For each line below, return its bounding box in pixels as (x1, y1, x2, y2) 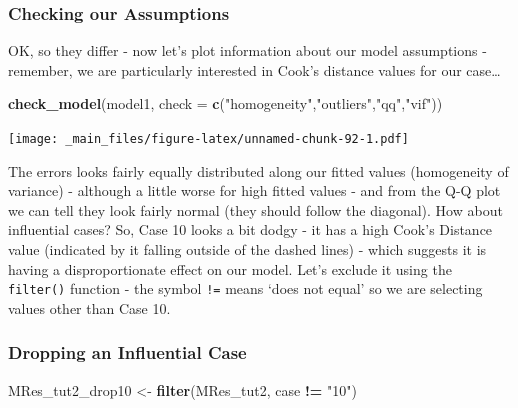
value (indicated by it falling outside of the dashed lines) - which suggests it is (8, 239, 487, 260)
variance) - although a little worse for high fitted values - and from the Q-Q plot (8, 180, 501, 201)
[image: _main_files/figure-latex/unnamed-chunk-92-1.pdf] (8, 132, 409, 146)
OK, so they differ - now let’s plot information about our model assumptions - (8, 40, 487, 61)
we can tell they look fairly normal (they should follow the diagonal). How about (8, 199, 503, 220)
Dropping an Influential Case (8, 340, 247, 365)
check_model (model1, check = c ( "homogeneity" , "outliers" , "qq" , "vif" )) (8, 93, 443, 114)
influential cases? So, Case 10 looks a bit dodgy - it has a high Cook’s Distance (8, 219, 493, 240)
